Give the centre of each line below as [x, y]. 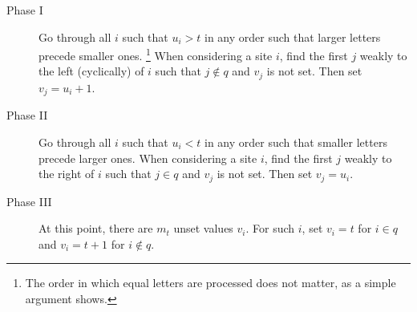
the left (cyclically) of [91, 71]
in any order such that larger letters [293, 36]
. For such [270, 228]
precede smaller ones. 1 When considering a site [156, 54]
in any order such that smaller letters [296, 142]
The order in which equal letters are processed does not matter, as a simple [211, 283]
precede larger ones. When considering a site [148, 158]
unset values [203, 228]
